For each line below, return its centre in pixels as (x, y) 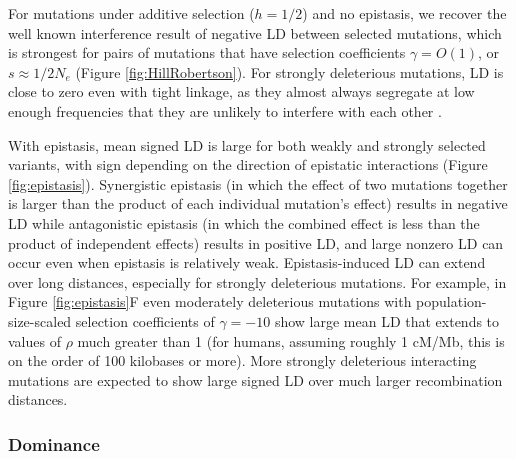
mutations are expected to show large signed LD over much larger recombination (255, 379)
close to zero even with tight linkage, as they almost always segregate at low (241, 91)
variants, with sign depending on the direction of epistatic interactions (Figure (248, 164)
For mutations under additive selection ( (131, 13)
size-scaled (40, 320)
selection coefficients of (145, 320)
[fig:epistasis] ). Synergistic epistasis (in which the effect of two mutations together (258, 183)
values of (34, 340)
